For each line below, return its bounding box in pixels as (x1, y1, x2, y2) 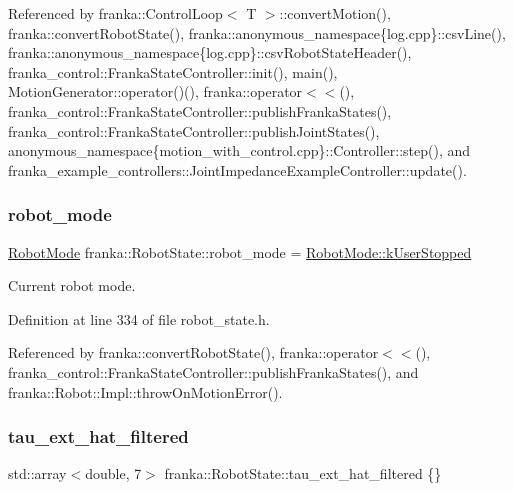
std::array (8, 463, 67, 484)
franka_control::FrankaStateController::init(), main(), (8, 61, 338, 82)
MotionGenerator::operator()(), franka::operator (8, 81, 303, 102)
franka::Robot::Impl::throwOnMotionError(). (8, 381, 283, 402)
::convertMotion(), (279, 3, 391, 23)
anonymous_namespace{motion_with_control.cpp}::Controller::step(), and (8, 140, 471, 161)
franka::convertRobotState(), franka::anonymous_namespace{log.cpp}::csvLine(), (8, 22, 506, 43)
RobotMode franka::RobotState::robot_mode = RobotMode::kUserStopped (8, 241, 472, 262)
